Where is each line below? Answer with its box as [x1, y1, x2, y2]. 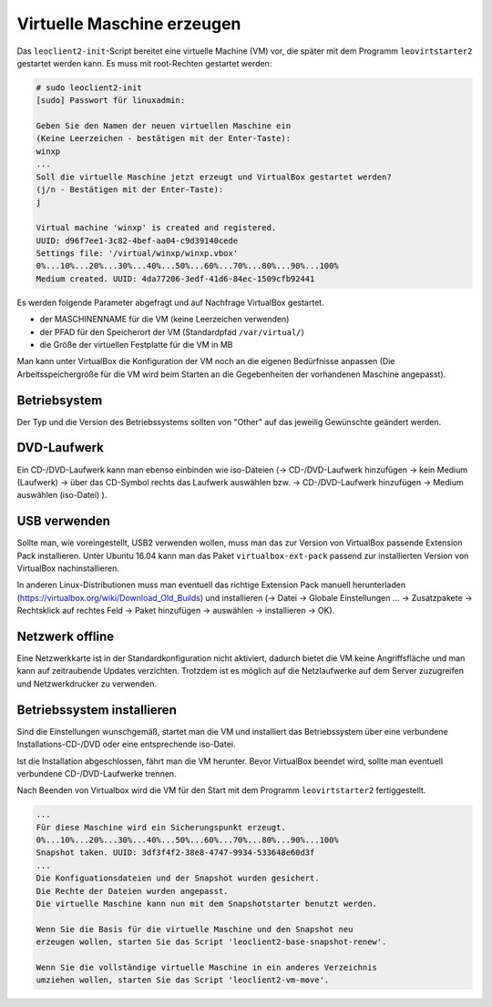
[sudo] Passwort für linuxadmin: [36, 96, 186, 106]
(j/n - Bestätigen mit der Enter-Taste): [36, 185, 224, 195]
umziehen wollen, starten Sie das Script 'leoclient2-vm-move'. [36, 975, 330, 985]
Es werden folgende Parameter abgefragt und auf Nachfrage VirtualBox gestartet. [16, 297, 324, 308]
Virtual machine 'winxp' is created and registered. [36, 223, 277, 233]
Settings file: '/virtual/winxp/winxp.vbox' [36, 249, 239, 259]
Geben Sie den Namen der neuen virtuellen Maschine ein [36, 121, 292, 131]
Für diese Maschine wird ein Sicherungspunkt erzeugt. [36, 822, 286, 832]
